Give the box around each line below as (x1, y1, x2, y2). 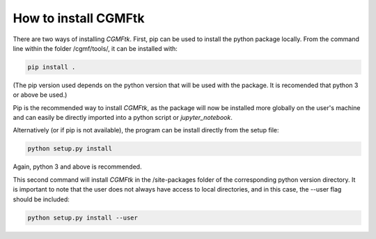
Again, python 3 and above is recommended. (13, 162, 142, 171)
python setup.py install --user (27, 213, 139, 222)
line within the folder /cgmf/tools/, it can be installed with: (13, 44, 178, 52)
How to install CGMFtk (13, 10, 145, 26)
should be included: (13, 195, 70, 203)
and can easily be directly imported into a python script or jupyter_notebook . (13, 114, 233, 122)
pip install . (27, 63, 76, 71)
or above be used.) (13, 91, 68, 99)
